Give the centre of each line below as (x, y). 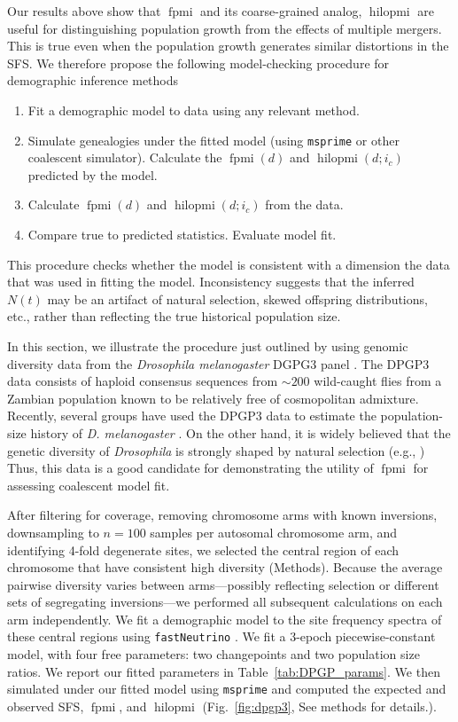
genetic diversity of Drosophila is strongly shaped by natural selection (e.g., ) (216, 450)
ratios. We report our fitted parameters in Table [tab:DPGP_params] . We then (224, 671)
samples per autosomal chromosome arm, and (274, 532)
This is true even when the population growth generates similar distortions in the (228, 46)
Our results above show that (84, 11)
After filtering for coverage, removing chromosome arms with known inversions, (222, 515)
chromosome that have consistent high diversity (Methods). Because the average (225, 567)
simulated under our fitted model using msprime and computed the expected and (227, 689)
